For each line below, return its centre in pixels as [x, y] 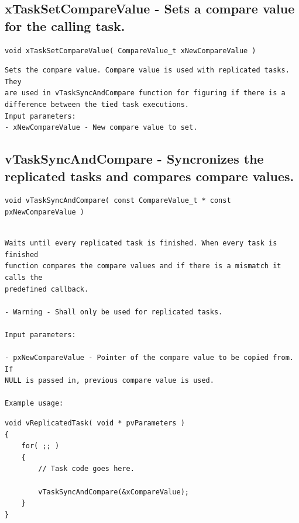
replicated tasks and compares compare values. [149, 176]
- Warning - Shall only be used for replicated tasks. [114, 312]
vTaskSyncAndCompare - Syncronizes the [134, 159]
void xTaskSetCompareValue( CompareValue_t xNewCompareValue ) [130, 51]
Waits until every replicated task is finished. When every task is [141, 243]
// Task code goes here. [86, 469]
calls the [24, 277]
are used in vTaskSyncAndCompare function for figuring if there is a [145, 93]
